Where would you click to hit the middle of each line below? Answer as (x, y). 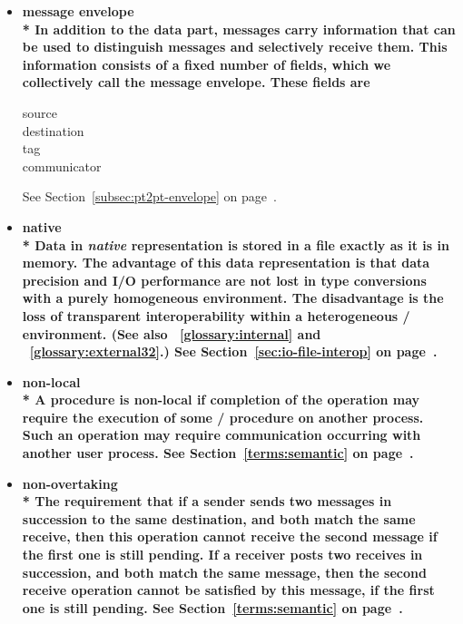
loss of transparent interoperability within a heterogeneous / (216, 315)
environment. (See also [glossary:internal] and (172, 333)
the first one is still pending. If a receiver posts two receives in (222, 555)
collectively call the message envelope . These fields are (196, 82)
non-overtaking (70, 483)
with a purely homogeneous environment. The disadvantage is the (233, 298)
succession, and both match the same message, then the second (224, 572)
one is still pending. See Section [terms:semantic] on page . (212, 607)
